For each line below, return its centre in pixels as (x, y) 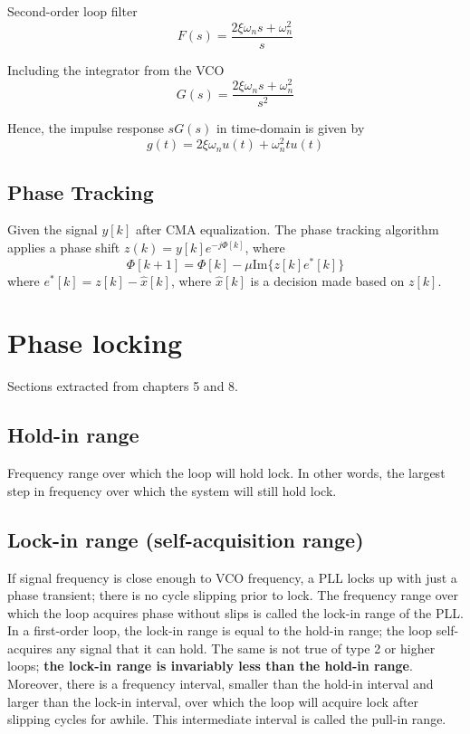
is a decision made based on (327, 280)
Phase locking (95, 343)
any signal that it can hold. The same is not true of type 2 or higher (246, 648)
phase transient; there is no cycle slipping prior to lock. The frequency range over (233, 595)
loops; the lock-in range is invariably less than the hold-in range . (210, 666)
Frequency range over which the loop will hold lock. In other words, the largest (226, 473)
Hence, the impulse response (86, 128)
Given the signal (53, 229)
